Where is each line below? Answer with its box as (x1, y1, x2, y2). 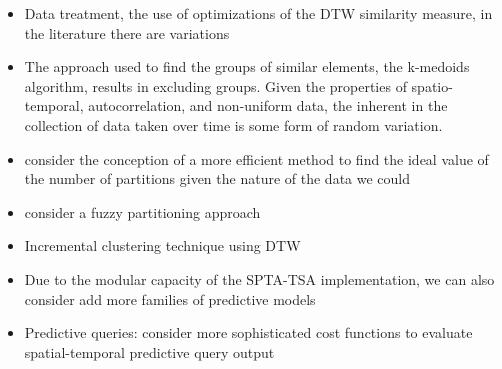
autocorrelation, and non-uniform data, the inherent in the (88, 95, 448, 116)
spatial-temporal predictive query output (24, 341, 275, 362)
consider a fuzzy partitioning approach (24, 201, 261, 222)
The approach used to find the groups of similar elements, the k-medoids (24, 56, 470, 77)
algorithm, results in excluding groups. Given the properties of (24, 75, 407, 96)
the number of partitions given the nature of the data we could (24, 168, 411, 189)
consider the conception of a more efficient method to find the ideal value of (24, 148, 489, 169)
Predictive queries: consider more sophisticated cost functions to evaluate (24, 322, 473, 343)
